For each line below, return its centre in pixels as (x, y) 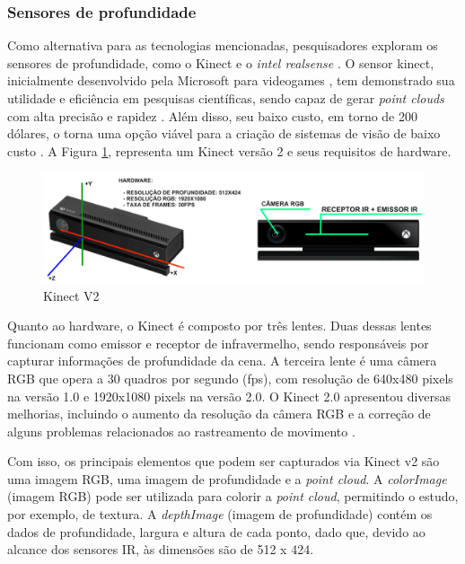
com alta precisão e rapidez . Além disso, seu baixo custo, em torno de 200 (212, 115)
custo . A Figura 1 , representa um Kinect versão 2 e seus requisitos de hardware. (229, 150)
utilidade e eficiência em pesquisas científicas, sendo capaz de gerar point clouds (226, 98)
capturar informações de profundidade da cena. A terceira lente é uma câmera (222, 361)
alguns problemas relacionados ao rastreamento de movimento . (181, 431)
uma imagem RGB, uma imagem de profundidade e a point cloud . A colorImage (227, 478)
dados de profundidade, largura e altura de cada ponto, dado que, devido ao (216, 531)
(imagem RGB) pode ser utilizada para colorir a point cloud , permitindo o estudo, (233, 496)
